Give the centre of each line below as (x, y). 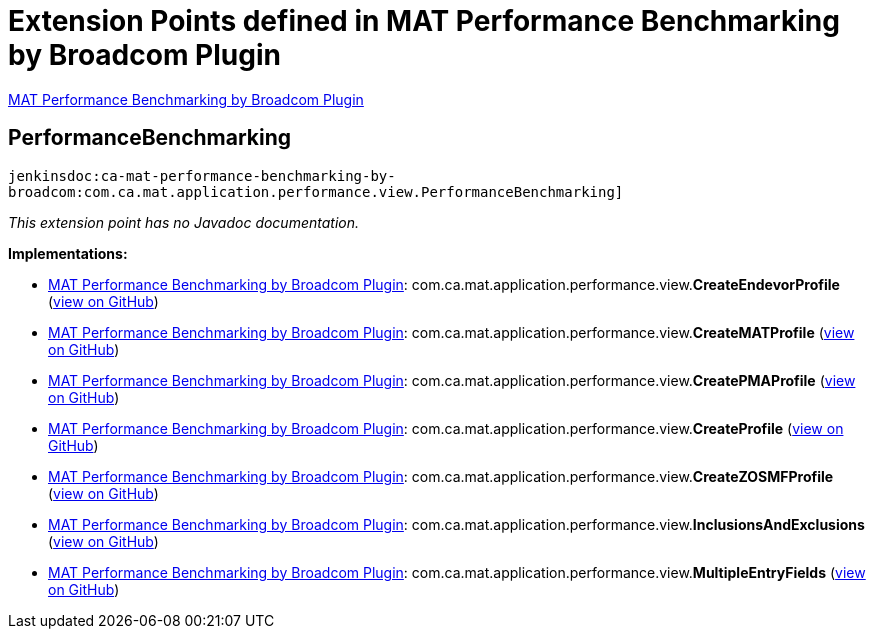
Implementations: (68, 253)
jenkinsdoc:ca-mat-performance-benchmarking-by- (202, 175)
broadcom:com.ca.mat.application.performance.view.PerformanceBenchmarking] (316, 191)
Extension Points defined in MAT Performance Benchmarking (424, 21)
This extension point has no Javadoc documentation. (184, 222)
